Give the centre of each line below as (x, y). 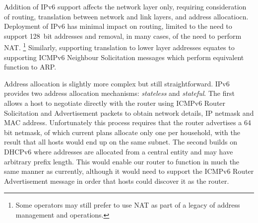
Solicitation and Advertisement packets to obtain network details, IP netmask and (129, 112)
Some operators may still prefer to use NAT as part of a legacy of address (128, 205)
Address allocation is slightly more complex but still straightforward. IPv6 (117, 83)
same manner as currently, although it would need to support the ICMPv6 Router (129, 171)
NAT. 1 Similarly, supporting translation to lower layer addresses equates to (119, 47)
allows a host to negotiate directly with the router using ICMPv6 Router (115, 103)
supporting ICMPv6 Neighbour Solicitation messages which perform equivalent (124, 57)
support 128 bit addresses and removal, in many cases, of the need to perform (123, 36)
